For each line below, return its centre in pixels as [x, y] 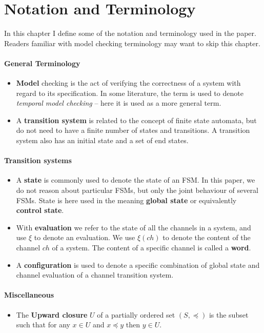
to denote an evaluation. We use [85, 237]
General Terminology [42, 63]
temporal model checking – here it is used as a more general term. [119, 103]
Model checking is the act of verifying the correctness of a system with [128, 83]
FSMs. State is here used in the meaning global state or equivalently [126, 200]
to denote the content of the [207, 237]
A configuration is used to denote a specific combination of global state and [138, 265]
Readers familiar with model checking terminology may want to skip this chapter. [132, 43]
